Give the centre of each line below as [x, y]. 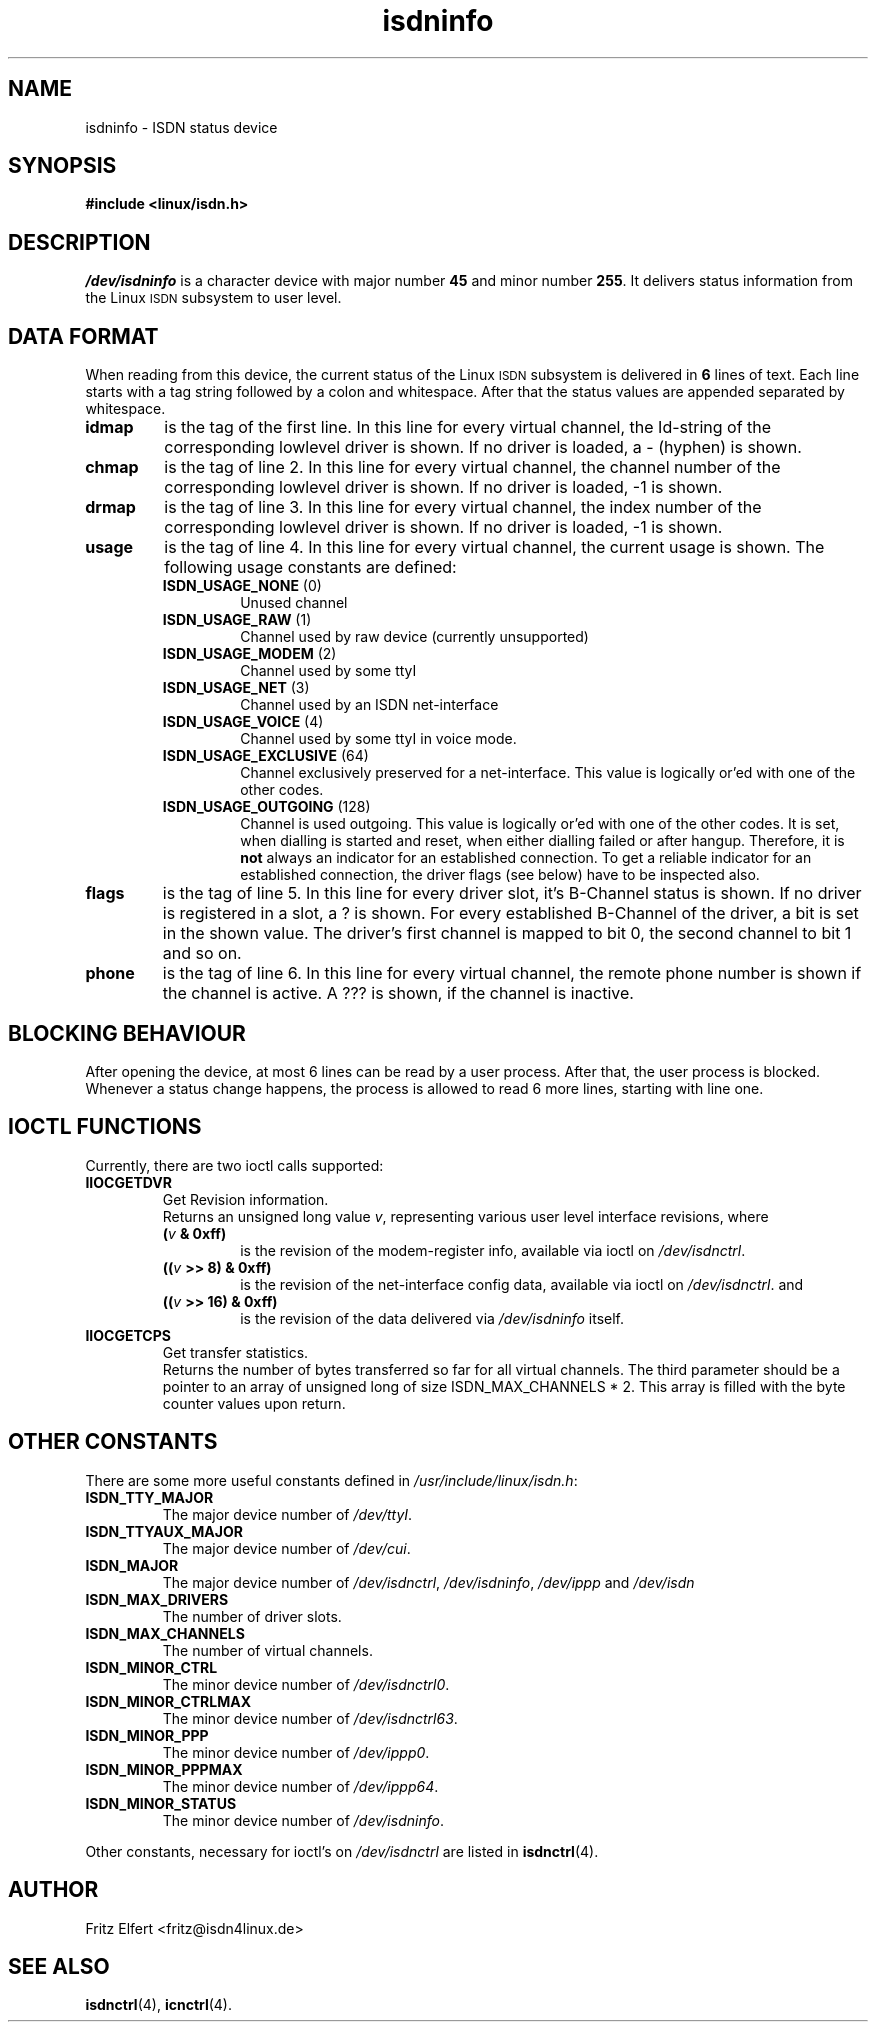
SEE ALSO [59, 1966]
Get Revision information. [245, 1199]
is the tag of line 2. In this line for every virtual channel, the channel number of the [472, 467]
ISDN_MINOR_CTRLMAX [168, 1701]
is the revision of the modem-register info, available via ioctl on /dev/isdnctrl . [493, 1250]
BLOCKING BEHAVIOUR [127, 1033]
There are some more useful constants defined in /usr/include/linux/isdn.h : [331, 1480]
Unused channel [294, 603]
